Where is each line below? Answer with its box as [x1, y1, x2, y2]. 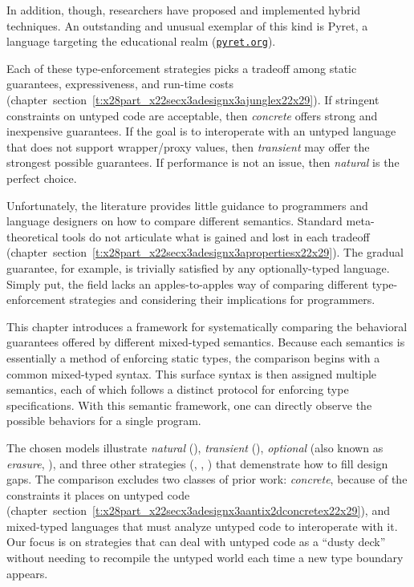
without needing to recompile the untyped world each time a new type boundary [6, 549, 404, 566]
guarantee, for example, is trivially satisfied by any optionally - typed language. [6, 259, 390, 276]
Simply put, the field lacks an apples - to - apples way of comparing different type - [6, 275, 398, 292]
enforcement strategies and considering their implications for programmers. [6, 291, 375, 308]
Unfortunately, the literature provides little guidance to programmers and [6, 196, 368, 213]
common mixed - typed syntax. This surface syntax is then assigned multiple [6, 365, 377, 382]
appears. [6, 565, 48, 581]
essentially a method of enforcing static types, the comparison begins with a [6, 349, 380, 366]
